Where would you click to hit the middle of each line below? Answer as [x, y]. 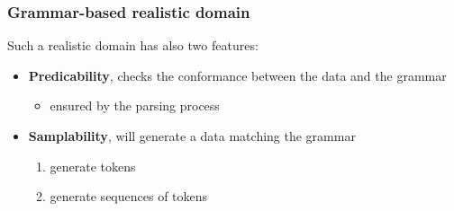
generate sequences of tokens [129, 196]
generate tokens [93, 166]
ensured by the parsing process [135, 105]
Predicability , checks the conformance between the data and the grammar [237, 75]
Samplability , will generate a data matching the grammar [192, 136]
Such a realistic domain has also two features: [133, 45]
